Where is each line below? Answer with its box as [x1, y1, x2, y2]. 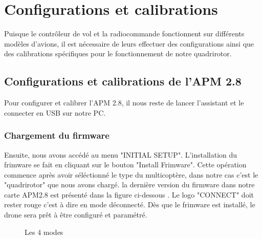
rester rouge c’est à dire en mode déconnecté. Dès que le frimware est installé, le [4, 199, 255, 210]
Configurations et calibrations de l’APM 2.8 [4, 73, 242, 89]
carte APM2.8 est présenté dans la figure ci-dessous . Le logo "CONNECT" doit [4, 189, 254, 200]
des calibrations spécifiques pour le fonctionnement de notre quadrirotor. [4, 48, 232, 59]
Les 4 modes [25, 226, 63, 237]
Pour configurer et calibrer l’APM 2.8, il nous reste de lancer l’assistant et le [4, 97, 244, 108]
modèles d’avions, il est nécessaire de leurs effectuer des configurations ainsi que [4, 38, 254, 49]
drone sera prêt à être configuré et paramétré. [4, 209, 147, 220]
